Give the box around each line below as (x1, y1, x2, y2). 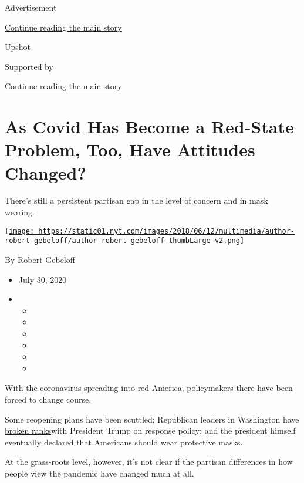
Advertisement (5, 1, 57, 13)
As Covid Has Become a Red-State (5, 114, 294, 139)
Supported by (5, 60, 53, 72)
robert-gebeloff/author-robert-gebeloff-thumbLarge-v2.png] (5, 237, 245, 245)
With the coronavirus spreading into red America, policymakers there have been (5, 381, 293, 394)
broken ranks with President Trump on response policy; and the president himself (5, 424, 296, 437)
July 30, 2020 (18, 273, 67, 285)
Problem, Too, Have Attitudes (5, 137, 255, 161)
